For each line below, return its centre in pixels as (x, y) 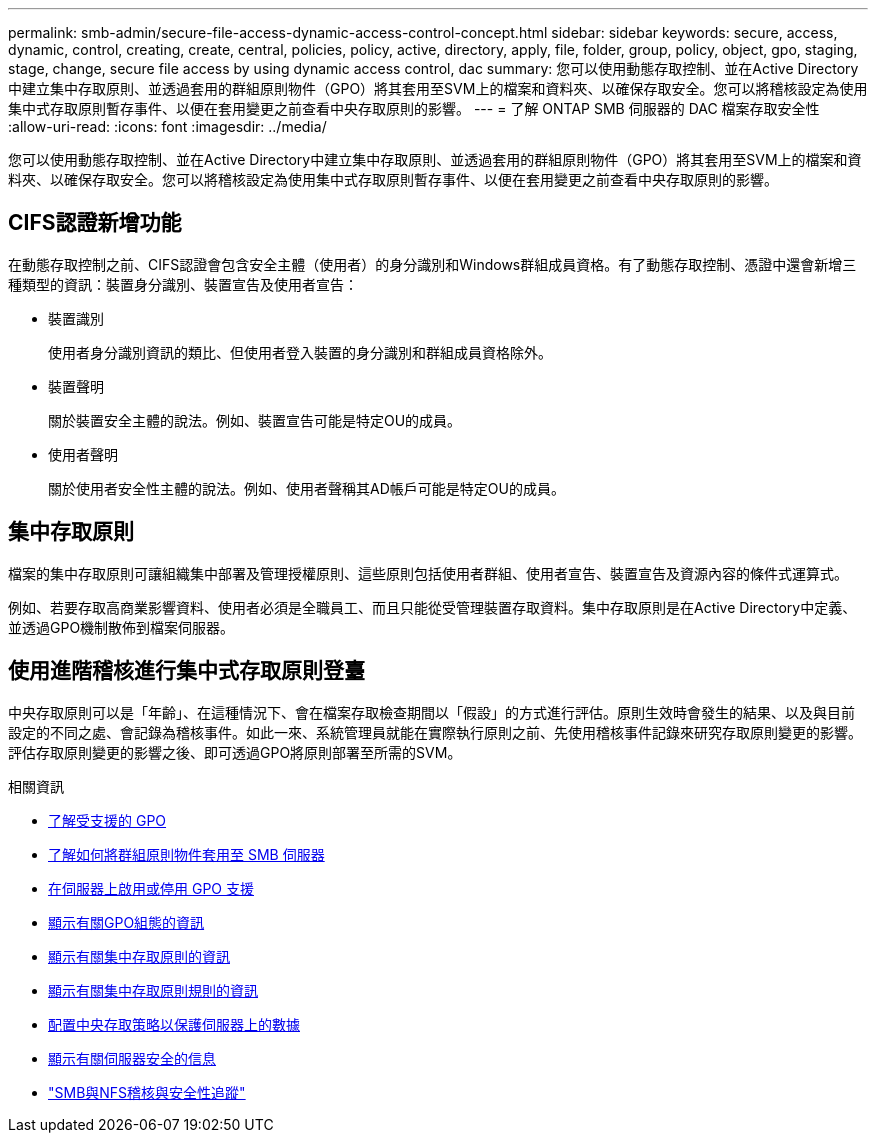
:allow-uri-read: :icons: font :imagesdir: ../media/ (167, 126)
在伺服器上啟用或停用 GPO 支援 (151, 888)
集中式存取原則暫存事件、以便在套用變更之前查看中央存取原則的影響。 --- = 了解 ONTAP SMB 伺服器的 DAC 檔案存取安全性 (414, 108)
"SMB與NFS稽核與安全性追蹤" (147, 1092)
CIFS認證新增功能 (95, 223)
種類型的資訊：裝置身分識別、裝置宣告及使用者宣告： (183, 284)
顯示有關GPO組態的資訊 (126, 922)
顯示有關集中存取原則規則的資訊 (153, 990)
